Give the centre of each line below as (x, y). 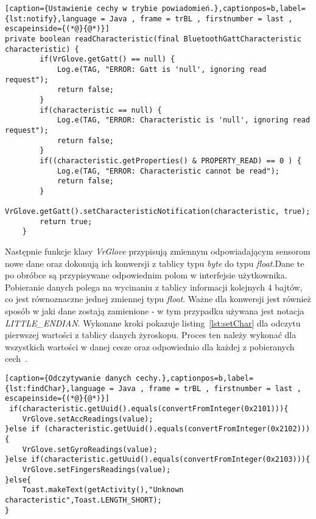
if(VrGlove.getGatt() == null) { (107, 59)
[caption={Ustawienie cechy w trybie (81, 9)
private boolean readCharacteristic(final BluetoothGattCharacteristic (153, 39)
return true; (66, 221)
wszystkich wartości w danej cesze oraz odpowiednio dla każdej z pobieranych (150, 346)
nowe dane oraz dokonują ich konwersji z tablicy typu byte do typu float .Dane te (155, 263)
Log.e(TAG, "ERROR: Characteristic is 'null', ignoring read (184, 120)
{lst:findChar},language (55, 388)
